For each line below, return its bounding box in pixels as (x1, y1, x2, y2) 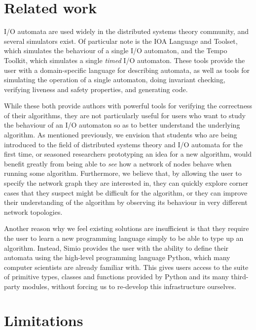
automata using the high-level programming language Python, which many (4, 252, 230, 263)
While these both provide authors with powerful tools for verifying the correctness (4, 100, 253, 111)
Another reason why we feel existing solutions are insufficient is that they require (4, 223, 249, 233)
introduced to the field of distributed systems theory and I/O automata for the (4, 139, 243, 149)
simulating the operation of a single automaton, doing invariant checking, (4, 74, 225, 85)
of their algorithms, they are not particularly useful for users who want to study (4, 110, 246, 120)
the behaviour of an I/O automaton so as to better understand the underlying (4, 120, 240, 130)
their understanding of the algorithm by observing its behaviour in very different (4, 197, 248, 207)
